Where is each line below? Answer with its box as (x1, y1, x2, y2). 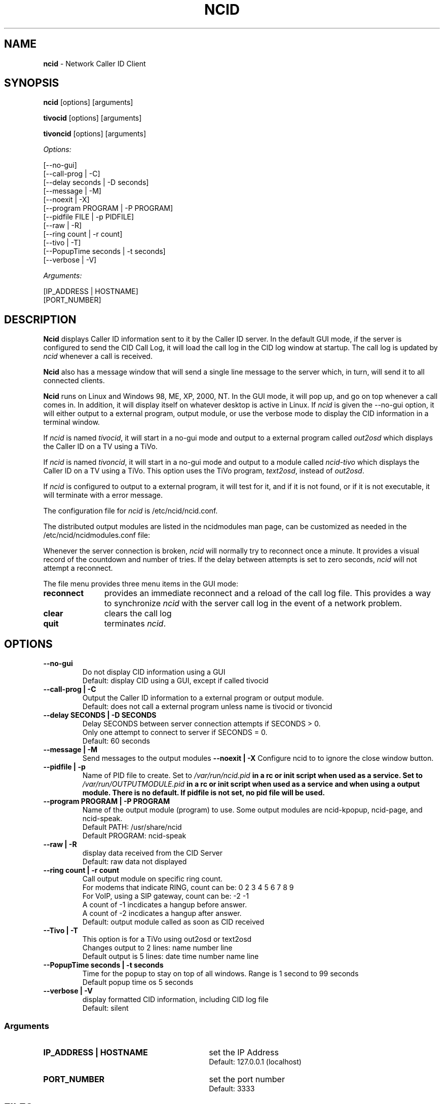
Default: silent (82, 1004, 129, 1013)
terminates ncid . (104, 618, 166, 629)
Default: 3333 (209, 1084, 255, 1093)
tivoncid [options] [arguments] (43, 129, 146, 138)
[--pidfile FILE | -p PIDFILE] (43, 212, 134, 222)
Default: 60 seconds (82, 737, 150, 746)
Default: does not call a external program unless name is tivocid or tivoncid (82, 702, 332, 711)
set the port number (209, 1074, 285, 1084)
